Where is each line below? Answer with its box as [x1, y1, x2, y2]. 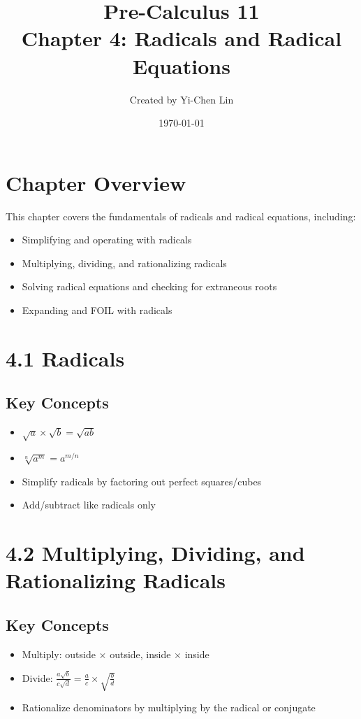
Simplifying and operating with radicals [22, 232, 192, 247]
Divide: [22, 670, 53, 685]
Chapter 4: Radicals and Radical [21, 24, 342, 52]
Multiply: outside [22, 646, 96, 661]
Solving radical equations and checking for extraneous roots [22, 279, 277, 294]
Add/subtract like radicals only [22, 497, 156, 512]
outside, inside [110, 646, 171, 661]
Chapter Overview [6, 168, 186, 197]
